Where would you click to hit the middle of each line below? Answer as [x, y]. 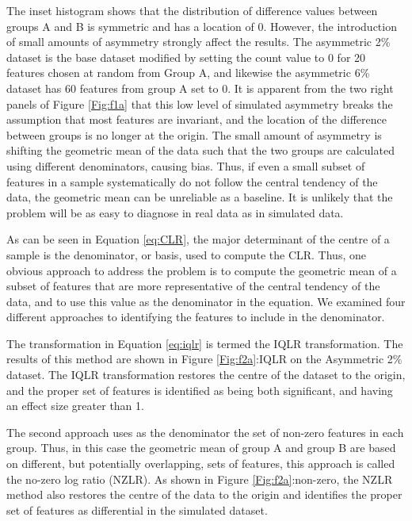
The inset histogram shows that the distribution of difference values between [192, 10]
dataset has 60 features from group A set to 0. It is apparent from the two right [200, 88]
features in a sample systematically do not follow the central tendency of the [192, 181]
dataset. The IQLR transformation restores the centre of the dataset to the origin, [206, 375]
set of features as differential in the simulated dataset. [137, 510]
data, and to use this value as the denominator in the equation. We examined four [206, 301]
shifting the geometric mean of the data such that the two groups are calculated [200, 150]
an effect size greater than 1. [75, 406]
